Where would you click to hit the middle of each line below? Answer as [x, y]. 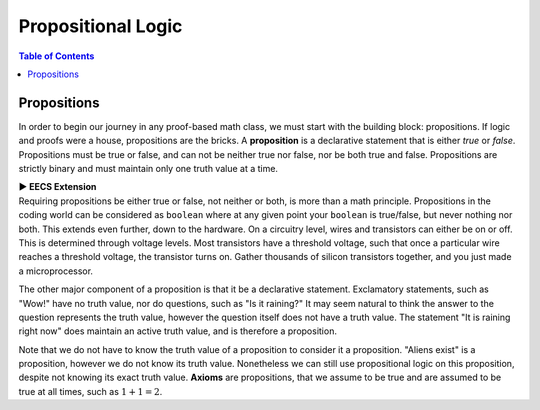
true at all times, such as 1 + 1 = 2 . [90, 391]
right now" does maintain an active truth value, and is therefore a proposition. [177, 331]
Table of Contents [56, 56]
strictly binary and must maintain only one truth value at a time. [148, 169]
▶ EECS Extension [57, 187]
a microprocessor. [56, 271]
